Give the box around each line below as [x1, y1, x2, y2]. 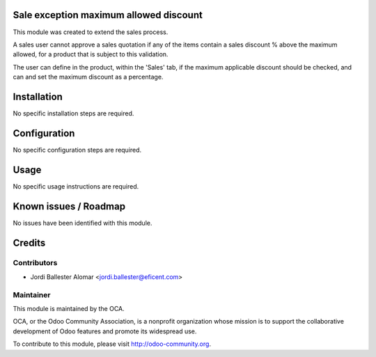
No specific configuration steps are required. [13, 145, 142, 154]
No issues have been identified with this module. [13, 219, 152, 227]
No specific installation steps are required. [13, 109, 134, 118]
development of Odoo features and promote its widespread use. [13, 327, 197, 335]
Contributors [13, 258, 58, 268]
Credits [13, 237, 46, 248]
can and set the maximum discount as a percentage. [13, 73, 164, 81]
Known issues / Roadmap [13, 200, 125, 212]
